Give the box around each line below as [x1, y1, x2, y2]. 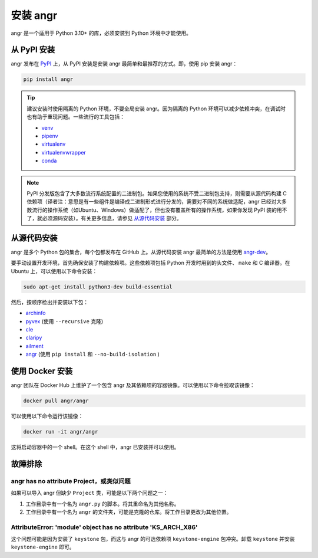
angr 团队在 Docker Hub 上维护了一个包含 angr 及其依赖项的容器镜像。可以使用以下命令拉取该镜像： [11, 382, 256, 389]
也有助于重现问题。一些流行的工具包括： [26, 113, 125, 120]
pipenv [41, 132, 58, 139]
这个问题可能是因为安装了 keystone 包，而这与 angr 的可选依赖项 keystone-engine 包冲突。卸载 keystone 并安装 [11, 536, 295, 543]
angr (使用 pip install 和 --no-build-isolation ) [25, 351, 160, 358]
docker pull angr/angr [23, 398, 89, 404]
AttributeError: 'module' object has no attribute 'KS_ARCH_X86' [11, 523, 198, 531]
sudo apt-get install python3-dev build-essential [23, 283, 173, 290]
